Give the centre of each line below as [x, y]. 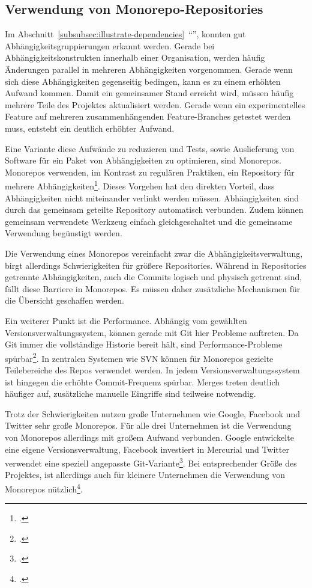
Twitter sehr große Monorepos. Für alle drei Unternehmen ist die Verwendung [148, 425]
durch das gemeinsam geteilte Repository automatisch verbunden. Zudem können [154, 210]
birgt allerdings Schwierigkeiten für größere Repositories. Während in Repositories [156, 265]
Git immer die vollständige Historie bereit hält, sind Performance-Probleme [144, 344]
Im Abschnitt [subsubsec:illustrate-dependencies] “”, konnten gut [125, 34]
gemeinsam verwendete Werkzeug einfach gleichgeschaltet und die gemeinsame [149, 221]
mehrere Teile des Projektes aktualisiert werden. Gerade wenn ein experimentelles [155, 104]
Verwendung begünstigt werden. [64, 233]
